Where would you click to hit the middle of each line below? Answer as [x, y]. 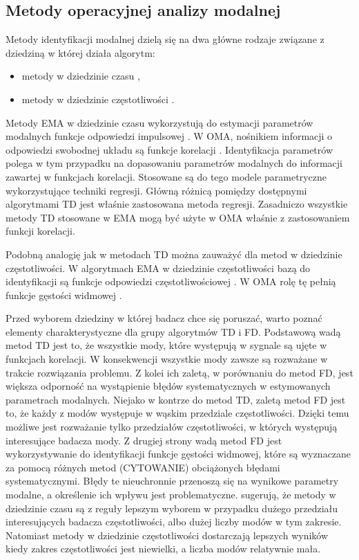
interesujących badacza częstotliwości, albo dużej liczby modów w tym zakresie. [174, 522]
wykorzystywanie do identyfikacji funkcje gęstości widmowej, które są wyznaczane [178, 454]
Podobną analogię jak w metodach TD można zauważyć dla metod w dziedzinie [174, 254]
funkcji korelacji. [40, 231]
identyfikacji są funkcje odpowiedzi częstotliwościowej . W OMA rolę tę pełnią [171, 281]
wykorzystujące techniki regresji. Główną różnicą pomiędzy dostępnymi [156, 190]
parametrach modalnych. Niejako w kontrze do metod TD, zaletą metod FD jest [176, 399]
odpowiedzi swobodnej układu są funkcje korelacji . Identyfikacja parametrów [169, 149]
